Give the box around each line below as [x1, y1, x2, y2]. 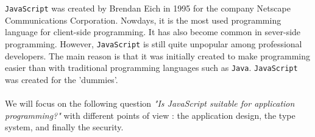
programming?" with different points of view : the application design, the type [5, 109, 296, 121]
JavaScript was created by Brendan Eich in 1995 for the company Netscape [5, 2, 291, 14]
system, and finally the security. [5, 121, 124, 133]
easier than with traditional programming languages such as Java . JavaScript [5, 61, 298, 74]
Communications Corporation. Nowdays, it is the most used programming [5, 13, 281, 26]
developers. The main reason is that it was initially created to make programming [5, 49, 310, 62]
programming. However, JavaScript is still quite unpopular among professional [5, 37, 302, 50]
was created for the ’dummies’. [5, 73, 118, 85]
